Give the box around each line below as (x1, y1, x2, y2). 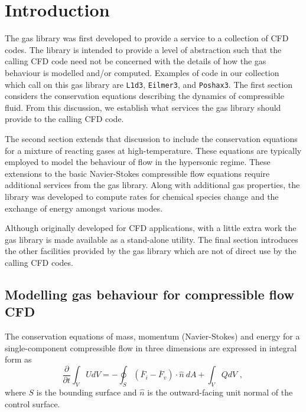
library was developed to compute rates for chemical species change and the (5, 190, 279, 202)
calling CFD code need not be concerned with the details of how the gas (5, 55, 266, 67)
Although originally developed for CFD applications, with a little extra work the (5, 222, 297, 234)
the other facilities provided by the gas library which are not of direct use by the (5, 245, 297, 257)
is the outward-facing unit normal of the (147, 386, 293, 398)
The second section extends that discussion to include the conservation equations (5, 132, 298, 144)
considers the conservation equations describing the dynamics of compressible (5, 90, 284, 102)
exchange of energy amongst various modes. (5, 202, 163, 214)
